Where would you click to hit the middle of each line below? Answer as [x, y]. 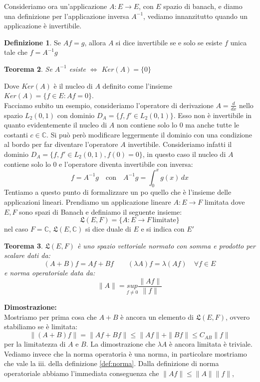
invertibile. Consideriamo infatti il [180, 144]
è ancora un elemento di [157, 317]
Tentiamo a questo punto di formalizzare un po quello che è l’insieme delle [118, 192]
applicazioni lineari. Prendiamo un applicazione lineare [88, 202]
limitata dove [225, 202]
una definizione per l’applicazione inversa [67, 16]
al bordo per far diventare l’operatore [61, 144]
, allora [95, 42]
